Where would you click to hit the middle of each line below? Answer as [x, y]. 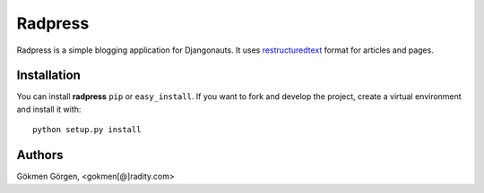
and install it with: [49, 109]
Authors [40, 155]
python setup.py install [87, 130]
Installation [48, 76]
